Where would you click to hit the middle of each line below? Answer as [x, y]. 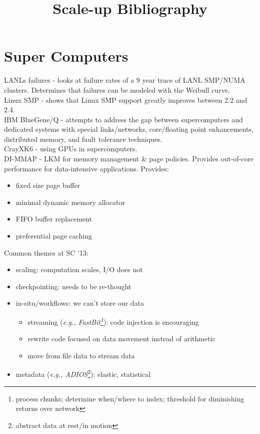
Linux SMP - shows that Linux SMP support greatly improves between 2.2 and [126, 99]
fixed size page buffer [48, 185]
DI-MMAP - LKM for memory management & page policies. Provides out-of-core [129, 159]
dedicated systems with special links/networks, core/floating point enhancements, [129, 129]
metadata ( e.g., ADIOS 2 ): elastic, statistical [83, 373]
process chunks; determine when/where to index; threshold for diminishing [130, 398]
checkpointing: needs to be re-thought [73, 286]
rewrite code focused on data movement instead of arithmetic [121, 339]
